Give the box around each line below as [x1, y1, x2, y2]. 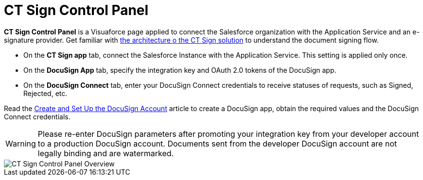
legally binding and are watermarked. [37, 148, 174, 158]
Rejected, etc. [23, 89, 68, 98]
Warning [5, 138, 36, 148]
